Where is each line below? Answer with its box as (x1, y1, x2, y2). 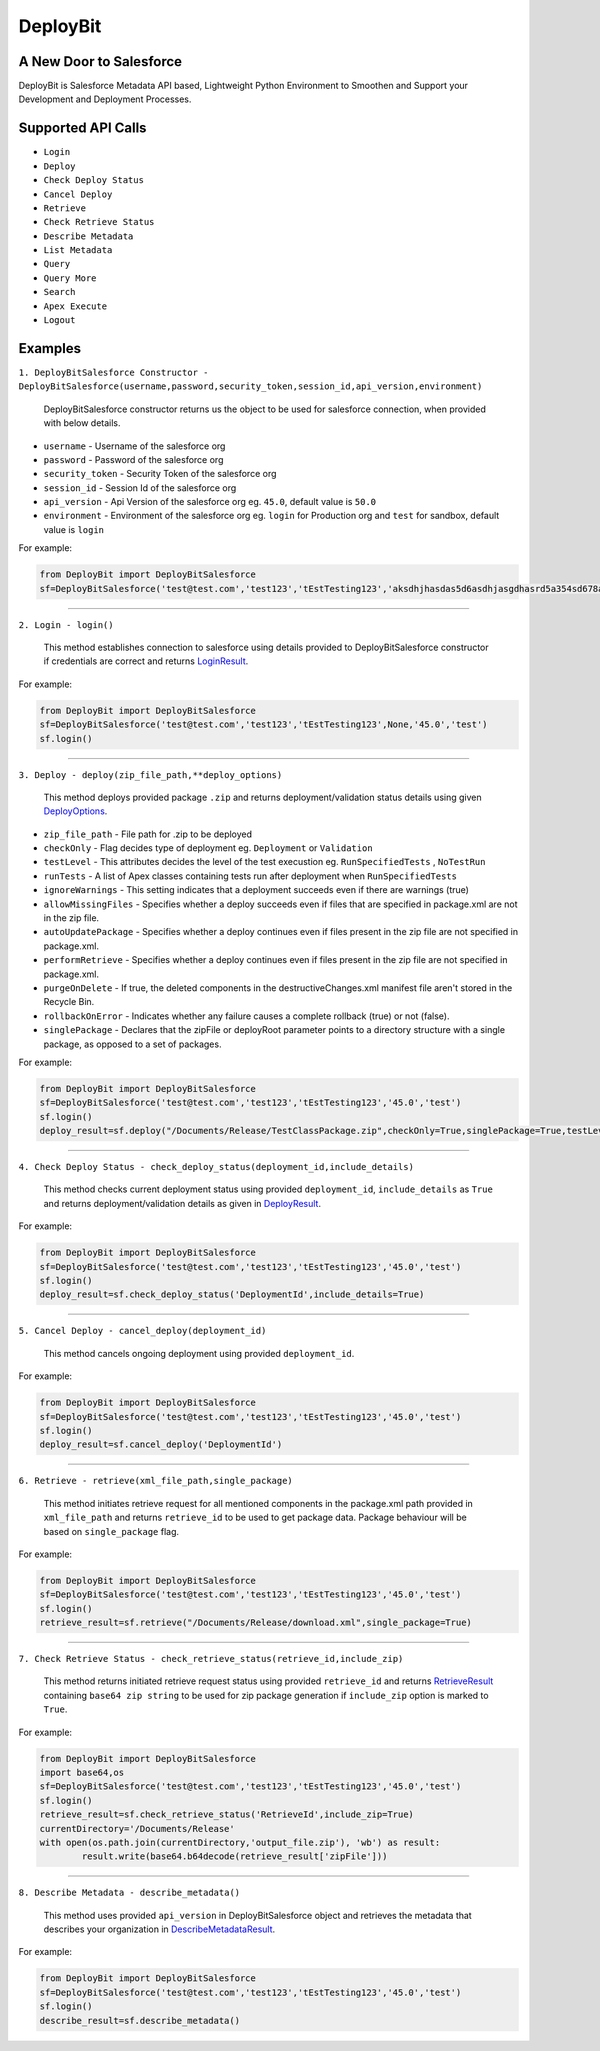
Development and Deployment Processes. (18, 93, 192, 105)
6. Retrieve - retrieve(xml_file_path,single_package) (18, 1475, 294, 1487)
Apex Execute (43, 300, 108, 312)
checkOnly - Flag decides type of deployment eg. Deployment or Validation (43, 842, 374, 854)
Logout (43, 315, 76, 326)
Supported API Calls (18, 120, 147, 137)
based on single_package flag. (43, 1525, 180, 1537)
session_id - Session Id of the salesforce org (43, 481, 237, 494)
